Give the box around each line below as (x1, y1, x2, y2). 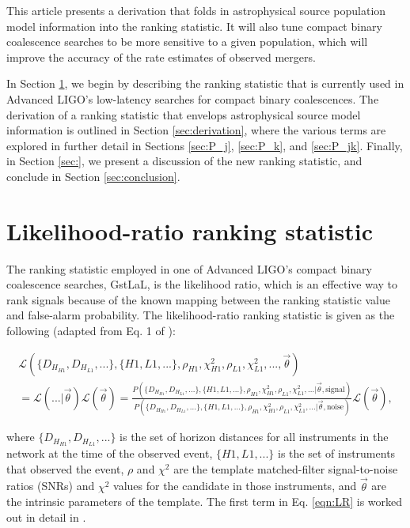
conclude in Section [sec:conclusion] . (6, 168, 180, 184)
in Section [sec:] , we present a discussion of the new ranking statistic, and (6, 153, 363, 169)
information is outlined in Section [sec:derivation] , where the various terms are (6, 122, 386, 138)
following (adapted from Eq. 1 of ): (6, 322, 176, 339)
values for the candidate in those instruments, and (113, 477, 357, 494)
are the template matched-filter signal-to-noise (173, 460, 398, 477)
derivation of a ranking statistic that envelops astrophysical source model (6, 106, 361, 123)
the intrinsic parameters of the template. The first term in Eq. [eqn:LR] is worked (6, 493, 403, 510)
